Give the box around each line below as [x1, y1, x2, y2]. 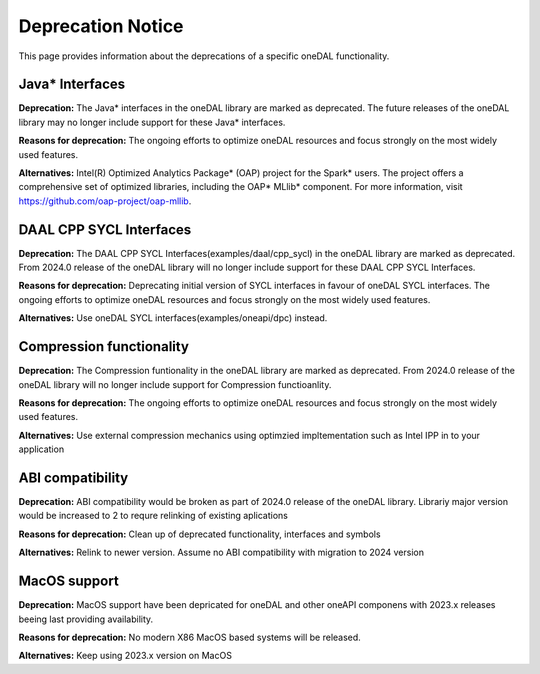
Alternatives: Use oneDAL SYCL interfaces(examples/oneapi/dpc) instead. [18, 312, 328, 324]
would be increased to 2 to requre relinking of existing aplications [18, 510, 289, 522]
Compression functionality [18, 338, 190, 355]
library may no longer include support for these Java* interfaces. [18, 116, 286, 128]
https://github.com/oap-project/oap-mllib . [18, 195, 192, 207]
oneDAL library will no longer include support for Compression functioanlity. [18, 378, 332, 390]
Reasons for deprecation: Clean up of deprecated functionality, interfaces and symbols [18, 528, 381, 540]
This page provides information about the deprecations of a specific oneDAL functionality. [18, 50, 390, 62]
